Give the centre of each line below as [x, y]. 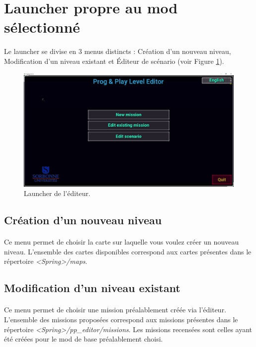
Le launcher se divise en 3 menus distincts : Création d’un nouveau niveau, [118, 51]
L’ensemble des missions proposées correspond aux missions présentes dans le [121, 320]
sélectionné [42, 27]
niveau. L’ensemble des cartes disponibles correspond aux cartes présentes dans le [128, 251]
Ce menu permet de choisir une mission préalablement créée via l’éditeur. [115, 310]
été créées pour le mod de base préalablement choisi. [83, 339]
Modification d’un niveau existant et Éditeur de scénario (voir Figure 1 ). [114, 61]
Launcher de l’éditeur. [57, 193]
